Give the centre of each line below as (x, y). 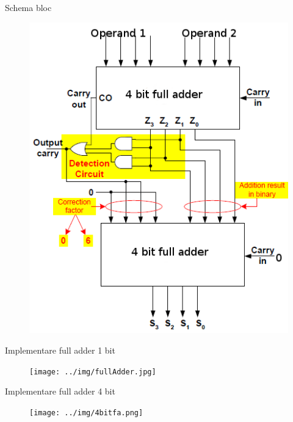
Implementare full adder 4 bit (60, 391)
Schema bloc (28, 7)
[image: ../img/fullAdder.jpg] (93, 372)
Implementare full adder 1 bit (60, 350)
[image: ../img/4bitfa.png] (86, 413)
